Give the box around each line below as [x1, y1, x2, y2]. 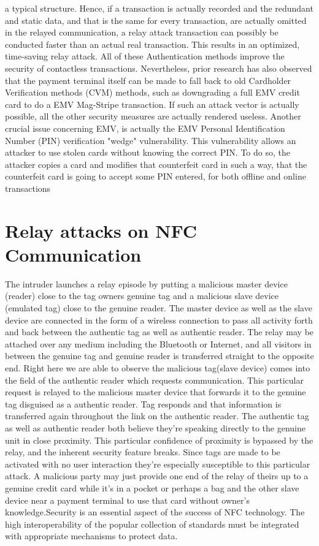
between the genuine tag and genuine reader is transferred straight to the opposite [5, 349, 314, 362]
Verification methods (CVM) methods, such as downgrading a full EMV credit [5, 86, 300, 99]
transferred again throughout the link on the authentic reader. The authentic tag [5, 409, 309, 422]
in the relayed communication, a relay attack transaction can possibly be [5, 26, 279, 39]
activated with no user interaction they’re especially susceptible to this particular [5, 457, 310, 470]
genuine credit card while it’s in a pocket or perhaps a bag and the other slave [5, 481, 299, 494]
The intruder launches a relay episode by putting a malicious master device [5, 277, 288, 290]
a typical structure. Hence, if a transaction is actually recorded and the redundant [5, 2, 313, 14]
